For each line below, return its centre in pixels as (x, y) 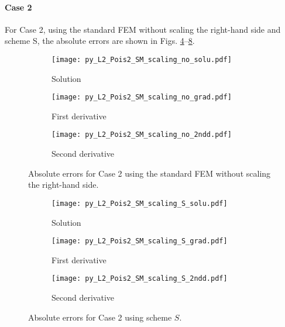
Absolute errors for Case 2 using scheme (100, 317)
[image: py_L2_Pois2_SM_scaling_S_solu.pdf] (140, 203)
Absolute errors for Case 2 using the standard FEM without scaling (150, 173)
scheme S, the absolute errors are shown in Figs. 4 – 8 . (100, 41)
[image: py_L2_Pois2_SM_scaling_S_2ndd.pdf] (140, 279)
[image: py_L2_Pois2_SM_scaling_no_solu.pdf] (142, 59)
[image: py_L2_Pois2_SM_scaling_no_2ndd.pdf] (142, 135)
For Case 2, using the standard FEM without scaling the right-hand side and (143, 29)
